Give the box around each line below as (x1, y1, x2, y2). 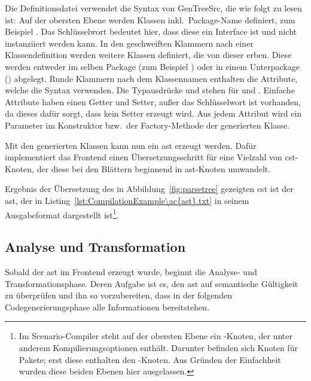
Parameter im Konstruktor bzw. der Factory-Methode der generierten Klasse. (5, 118, 290, 131)
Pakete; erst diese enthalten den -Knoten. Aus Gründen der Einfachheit (19, 353, 281, 365)
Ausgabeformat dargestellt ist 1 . (5, 206, 119, 221)
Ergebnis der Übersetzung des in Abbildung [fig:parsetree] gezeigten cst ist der (5, 182, 294, 195)
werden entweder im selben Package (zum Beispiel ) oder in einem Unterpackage (5, 60, 300, 72)
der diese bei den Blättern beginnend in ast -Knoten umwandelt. (36, 162, 271, 175)
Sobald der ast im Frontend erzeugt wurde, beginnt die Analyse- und (5, 265, 257, 278)
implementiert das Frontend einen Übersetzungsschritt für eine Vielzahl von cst (5, 151, 295, 163)
